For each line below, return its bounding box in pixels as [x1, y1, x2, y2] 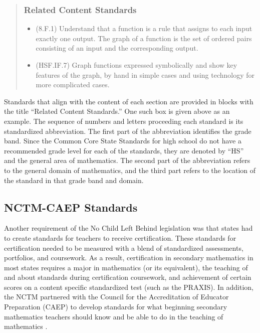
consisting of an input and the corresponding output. [36, 43, 198, 53]
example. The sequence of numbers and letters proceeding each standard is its [4, 115, 243, 126]
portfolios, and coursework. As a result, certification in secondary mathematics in [4, 252, 253, 263]
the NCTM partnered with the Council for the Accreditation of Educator [4, 291, 229, 302]
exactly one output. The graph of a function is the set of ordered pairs [36, 33, 252, 43]
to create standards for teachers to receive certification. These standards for [4, 232, 236, 243]
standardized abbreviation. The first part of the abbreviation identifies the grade [4, 125, 251, 136]
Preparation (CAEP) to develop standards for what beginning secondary [4, 301, 227, 312]
